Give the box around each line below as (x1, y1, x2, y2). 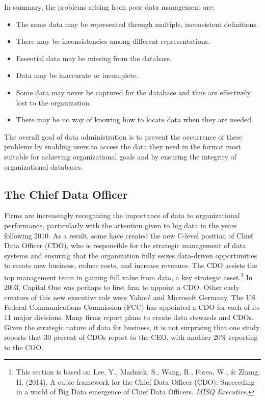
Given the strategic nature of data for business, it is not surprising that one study (4, 322, 260, 332)
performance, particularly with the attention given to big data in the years (4, 220, 237, 230)
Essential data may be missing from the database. (16, 52, 172, 63)
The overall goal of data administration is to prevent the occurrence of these (4, 131, 243, 142)
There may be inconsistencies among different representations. (16, 36, 210, 46)
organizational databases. (4, 161, 83, 172)
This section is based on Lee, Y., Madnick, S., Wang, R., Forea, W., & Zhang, (16, 366, 260, 377)
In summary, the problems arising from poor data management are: (4, 2, 215, 12)
